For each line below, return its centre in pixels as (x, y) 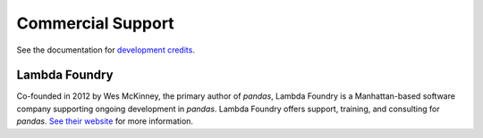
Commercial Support (95, 23)
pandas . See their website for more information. (105, 121)
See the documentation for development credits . (106, 50)
